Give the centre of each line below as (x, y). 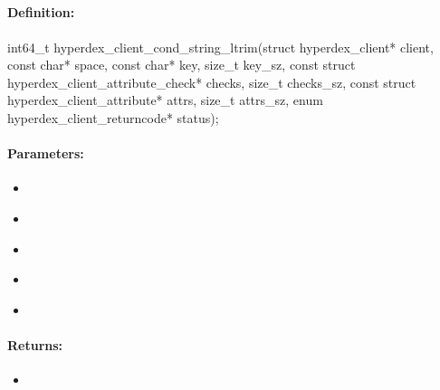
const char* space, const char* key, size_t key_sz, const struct (182, 65)
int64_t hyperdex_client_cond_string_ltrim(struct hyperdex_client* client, (220, 47)
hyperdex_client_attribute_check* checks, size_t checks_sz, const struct (212, 82)
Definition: (41, 12)
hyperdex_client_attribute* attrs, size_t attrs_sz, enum (165, 100)
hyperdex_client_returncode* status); (113, 117)
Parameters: (46, 153)
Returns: (35, 344)
